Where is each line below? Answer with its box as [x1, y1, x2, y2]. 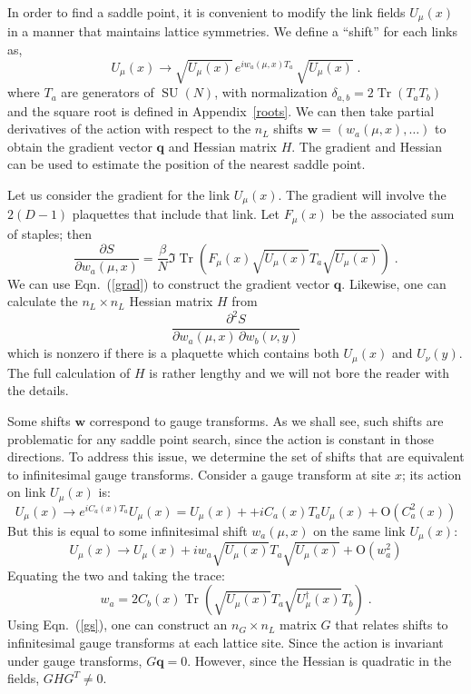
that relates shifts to [335, 615, 448, 634]
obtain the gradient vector [7, 136, 152, 155]
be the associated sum [331, 204, 455, 223]
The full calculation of [7, 362, 131, 382]
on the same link [313, 520, 406, 540]
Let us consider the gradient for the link [7, 185, 231, 204]
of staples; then [7, 223, 93, 243]
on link [7, 482, 46, 501]
